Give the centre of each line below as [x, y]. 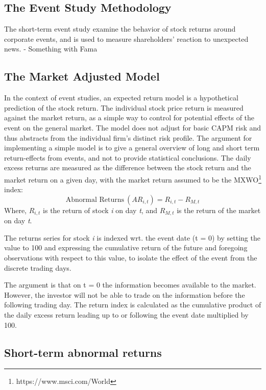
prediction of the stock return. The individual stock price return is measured [124, 107]
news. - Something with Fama [51, 49]
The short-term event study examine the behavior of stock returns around [120, 29]
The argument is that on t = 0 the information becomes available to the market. [130, 285]
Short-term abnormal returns [83, 352]
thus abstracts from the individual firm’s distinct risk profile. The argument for [128, 137]
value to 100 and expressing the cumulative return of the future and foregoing [126, 248]
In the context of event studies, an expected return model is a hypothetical [121, 98]
